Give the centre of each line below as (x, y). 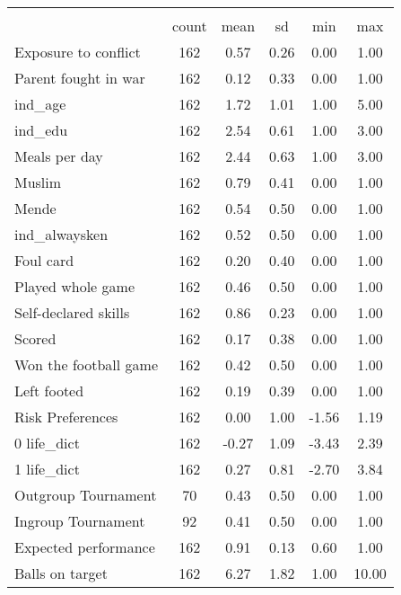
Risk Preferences (66, 417)
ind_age (40, 104)
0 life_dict (47, 443)
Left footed (49, 391)
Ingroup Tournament (80, 521)
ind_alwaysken (61, 234)
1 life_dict (47, 469)
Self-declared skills (72, 312)
